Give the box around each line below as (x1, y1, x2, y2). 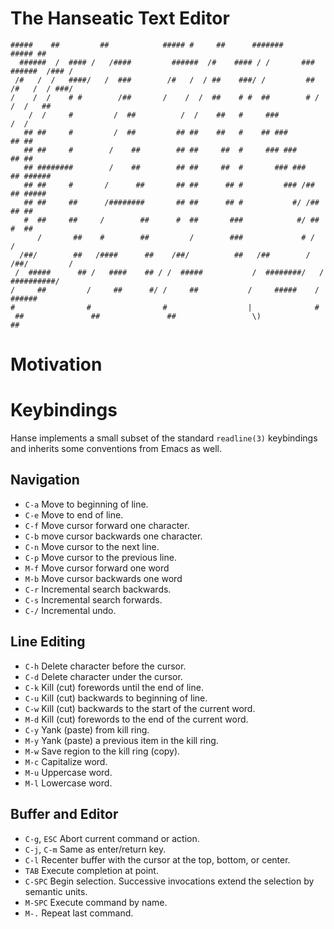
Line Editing (10, 633, 86, 651)
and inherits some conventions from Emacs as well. (10, 443, 222, 455)
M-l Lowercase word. (24, 777, 113, 789)
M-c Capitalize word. (24, 755, 108, 767)
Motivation (10, 353, 103, 376)
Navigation (10, 472, 80, 489)
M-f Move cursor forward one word (24, 562, 170, 574)
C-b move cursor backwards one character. (24, 530, 203, 542)
